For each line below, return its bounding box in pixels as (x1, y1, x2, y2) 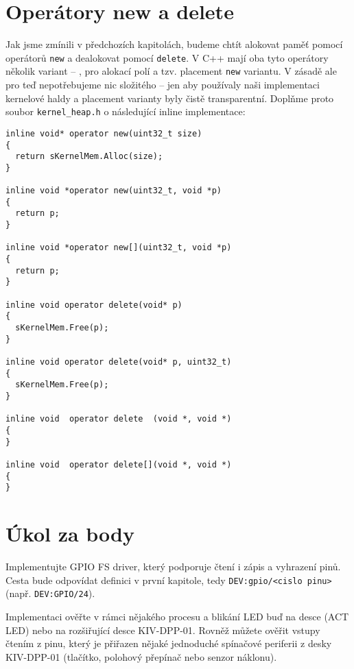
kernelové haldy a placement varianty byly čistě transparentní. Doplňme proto (5, 90, 334, 105)
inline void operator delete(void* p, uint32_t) (5, 357, 232, 367)
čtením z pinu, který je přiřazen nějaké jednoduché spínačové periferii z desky (5, 636, 332, 650)
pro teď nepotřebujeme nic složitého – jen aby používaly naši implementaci (5, 77, 320, 92)
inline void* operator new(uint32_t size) (5, 128, 202, 138)
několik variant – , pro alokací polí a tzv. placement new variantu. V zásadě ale (5, 64, 337, 78)
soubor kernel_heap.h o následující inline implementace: (5, 104, 246, 119)
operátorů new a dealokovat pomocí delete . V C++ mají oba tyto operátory (5, 50, 329, 64)
